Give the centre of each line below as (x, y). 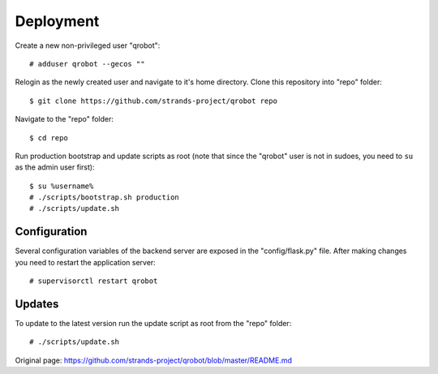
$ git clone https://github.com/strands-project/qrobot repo (153, 101)
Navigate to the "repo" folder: (64, 119)
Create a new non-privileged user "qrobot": (88, 45)
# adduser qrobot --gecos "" (87, 64)
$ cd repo (49, 138)
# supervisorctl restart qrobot (94, 281)
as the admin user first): (55, 167)
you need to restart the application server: (85, 262)
